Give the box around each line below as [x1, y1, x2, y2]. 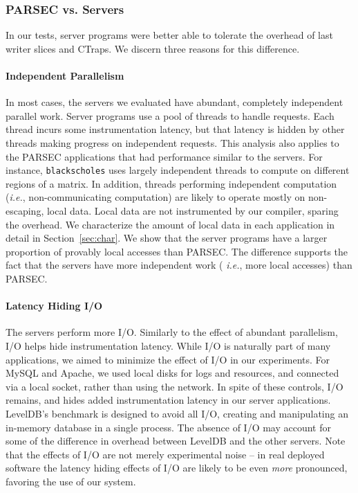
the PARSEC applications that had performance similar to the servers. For [6, 149, 323, 163]
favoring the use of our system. [6, 474, 136, 488]
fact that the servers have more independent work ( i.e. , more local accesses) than [6, 258, 352, 272]
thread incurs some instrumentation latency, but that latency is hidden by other [6, 122, 345, 136]
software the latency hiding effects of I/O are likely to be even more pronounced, [6, 460, 348, 475]
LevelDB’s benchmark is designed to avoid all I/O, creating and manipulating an [6, 406, 348, 420]
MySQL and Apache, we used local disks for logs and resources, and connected [6, 366, 339, 380]
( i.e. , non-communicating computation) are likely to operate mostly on [6, 190, 305, 204]
